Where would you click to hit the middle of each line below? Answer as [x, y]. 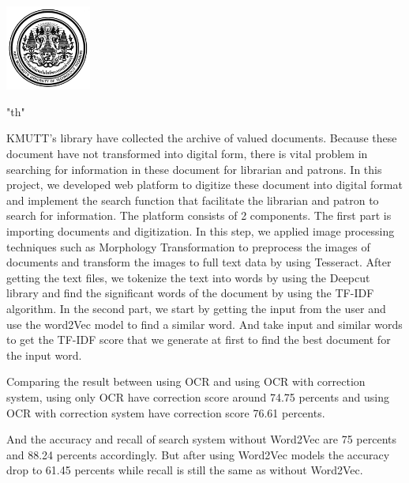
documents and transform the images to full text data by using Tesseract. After [199, 262]
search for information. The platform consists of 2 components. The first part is [199, 215]
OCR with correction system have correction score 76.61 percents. [166, 412]
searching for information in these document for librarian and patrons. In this [194, 169]
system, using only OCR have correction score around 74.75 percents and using [198, 396]
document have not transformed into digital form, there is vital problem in [187, 154]
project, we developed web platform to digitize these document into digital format [204, 185]
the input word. [44, 355]
